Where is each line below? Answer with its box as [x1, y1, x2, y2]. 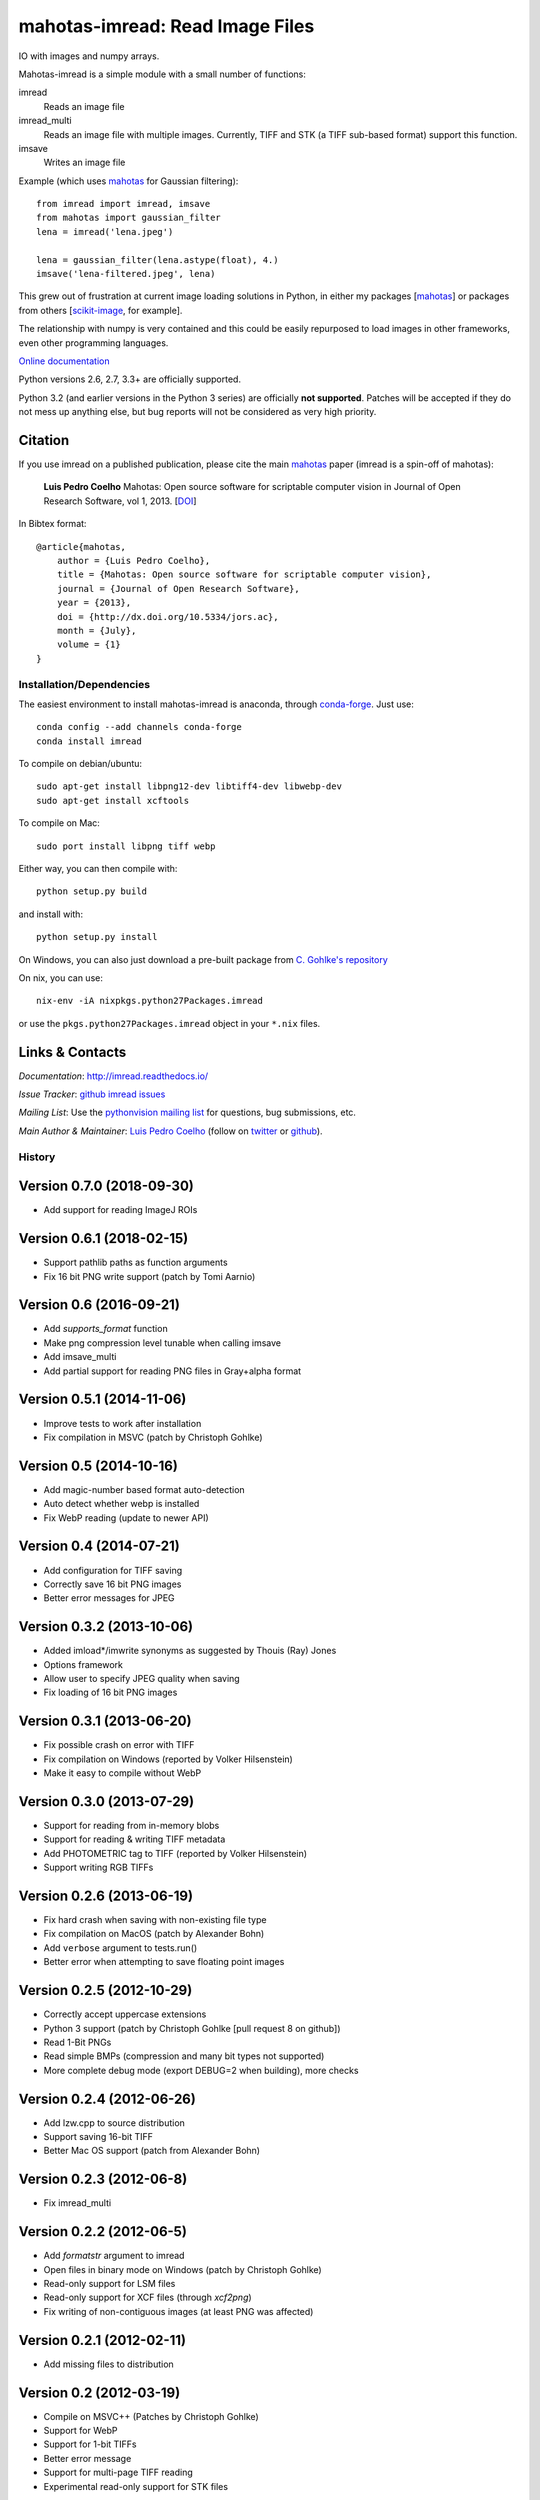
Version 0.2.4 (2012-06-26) [18, 2090, 197, 2107]
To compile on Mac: [18, 817, 100, 829]
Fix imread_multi [43, 2197, 112, 2209]
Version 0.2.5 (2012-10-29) [18, 1982, 193, 1999]
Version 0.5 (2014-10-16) [18, 1457, 179, 1474]
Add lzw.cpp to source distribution [43, 2116, 185, 2129]
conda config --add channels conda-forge [36, 721, 242, 733]
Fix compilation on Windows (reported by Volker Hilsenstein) [43, 1753, 294, 1765]
